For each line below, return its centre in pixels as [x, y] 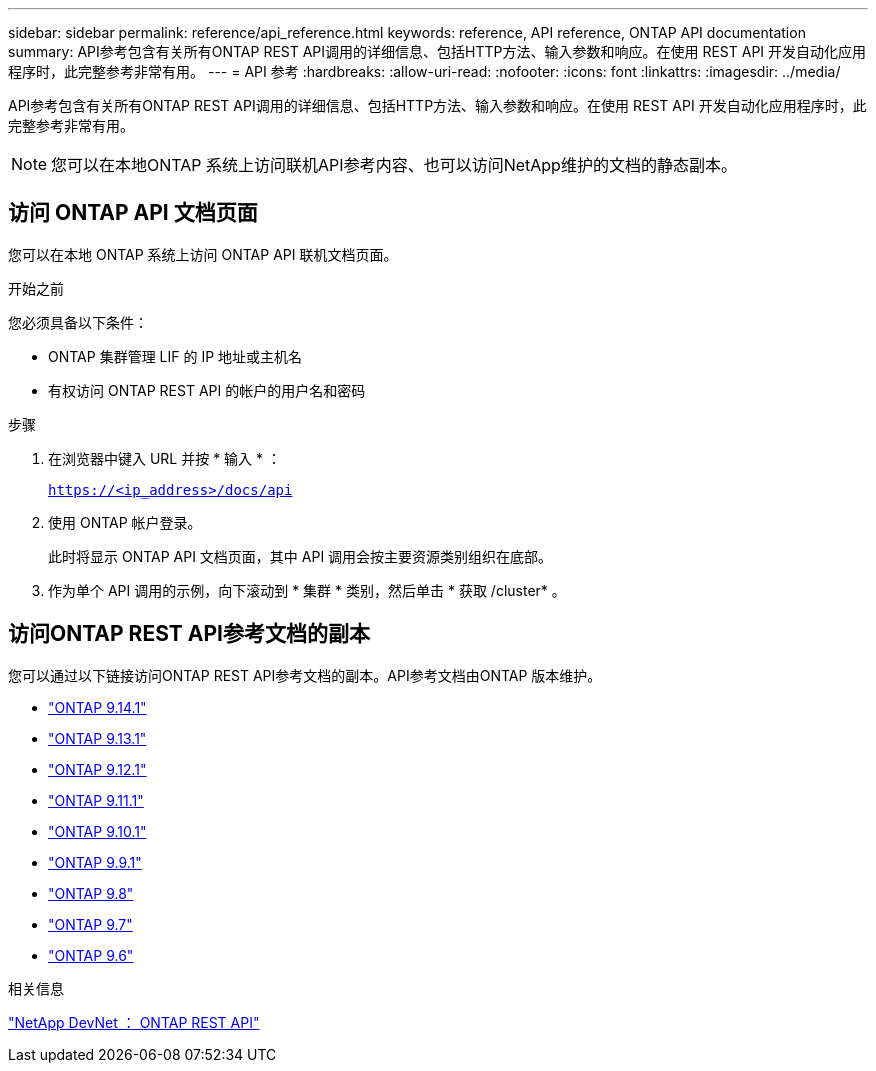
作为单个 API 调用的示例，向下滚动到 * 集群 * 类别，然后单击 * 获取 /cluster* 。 [307, 590]
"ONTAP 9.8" [91, 893]
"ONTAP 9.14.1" [97, 707]
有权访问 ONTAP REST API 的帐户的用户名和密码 [207, 390]
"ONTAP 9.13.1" [97, 738]
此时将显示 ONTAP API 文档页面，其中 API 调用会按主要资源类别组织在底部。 [300, 556]
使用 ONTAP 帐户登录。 [125, 522]
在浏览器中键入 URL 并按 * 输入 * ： [164, 458]
